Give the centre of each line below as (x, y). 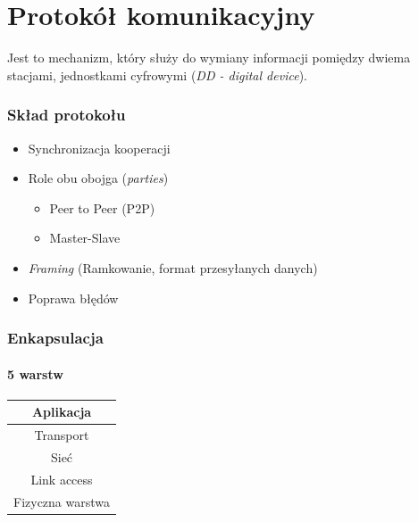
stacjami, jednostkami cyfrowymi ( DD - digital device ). (157, 75)
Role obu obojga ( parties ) (98, 178)
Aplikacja (62, 412)
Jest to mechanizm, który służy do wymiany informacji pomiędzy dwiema (209, 58)
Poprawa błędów (73, 298)
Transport (62, 435)
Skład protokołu (67, 115)
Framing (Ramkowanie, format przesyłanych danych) (173, 267)
